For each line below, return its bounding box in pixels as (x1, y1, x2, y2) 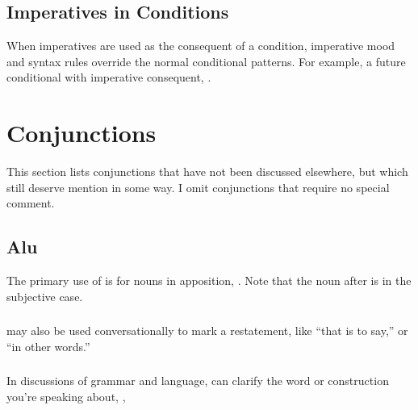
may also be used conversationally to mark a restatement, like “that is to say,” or (6, 322, 408, 339)
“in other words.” (6, 337, 90, 354)
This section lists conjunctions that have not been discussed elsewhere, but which (6, 163, 408, 180)
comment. (6, 195, 55, 211)
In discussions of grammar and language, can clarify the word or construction (6, 372, 389, 389)
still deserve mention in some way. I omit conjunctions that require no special (6, 178, 390, 195)
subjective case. (6, 287, 83, 304)
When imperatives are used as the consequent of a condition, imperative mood (6, 37, 395, 54)
